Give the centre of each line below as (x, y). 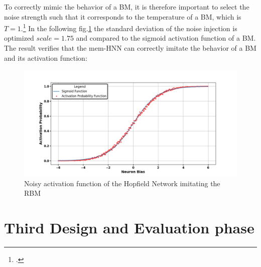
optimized (19, 38)
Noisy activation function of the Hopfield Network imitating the (122, 183)
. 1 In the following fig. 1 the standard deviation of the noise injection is (129, 27)
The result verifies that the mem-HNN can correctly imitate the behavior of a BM (130, 48)
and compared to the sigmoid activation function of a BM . (166, 38)
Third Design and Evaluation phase (129, 228)
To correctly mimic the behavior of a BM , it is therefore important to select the (127, 7)
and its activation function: (46, 57)
